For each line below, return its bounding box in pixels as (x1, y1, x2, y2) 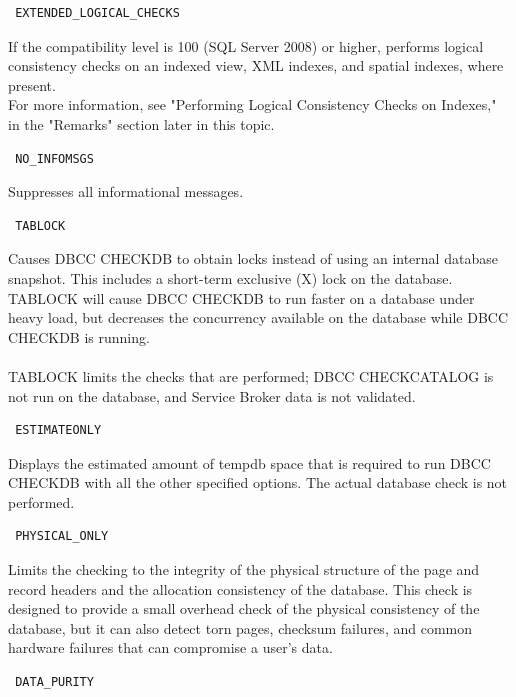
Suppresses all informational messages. (8, 181, 244, 202)
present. (8, 74, 56, 95)
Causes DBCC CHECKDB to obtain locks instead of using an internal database (8, 248, 498, 269)
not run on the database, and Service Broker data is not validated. (8, 385, 416, 406)
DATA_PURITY (15, 675, 94, 690)
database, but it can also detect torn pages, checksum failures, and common (8, 617, 472, 638)
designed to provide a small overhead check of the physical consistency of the (8, 598, 480, 619)
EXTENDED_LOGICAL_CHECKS (15, 6, 180, 20)
